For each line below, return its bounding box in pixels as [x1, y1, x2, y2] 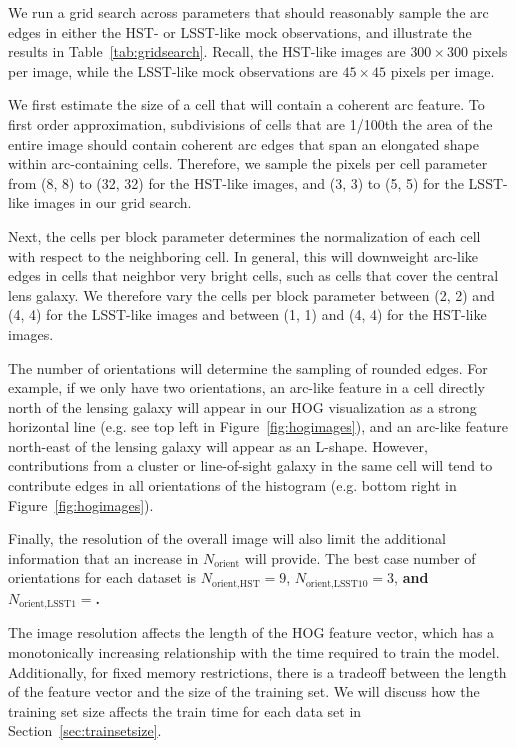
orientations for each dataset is [8, 567, 197, 588]
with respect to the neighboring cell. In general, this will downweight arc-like [8, 245, 479, 266]
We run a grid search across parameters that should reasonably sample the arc [8, 2, 489, 22]
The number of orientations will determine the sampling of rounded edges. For [8, 357, 488, 378]
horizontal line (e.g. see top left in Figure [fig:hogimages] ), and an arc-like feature [8, 416, 508, 437]
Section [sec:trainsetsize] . [8, 720, 162, 741]
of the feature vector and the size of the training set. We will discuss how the [8, 681, 480, 702]
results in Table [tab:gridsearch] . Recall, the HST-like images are [8, 41, 406, 62]
